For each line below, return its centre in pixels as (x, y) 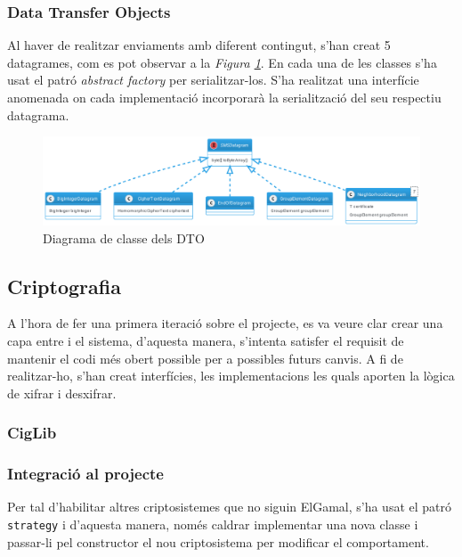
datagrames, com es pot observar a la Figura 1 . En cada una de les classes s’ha (222, 62)
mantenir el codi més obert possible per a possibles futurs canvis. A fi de (205, 358)
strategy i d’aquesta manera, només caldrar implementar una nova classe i (213, 524)
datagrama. (38, 115)
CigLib (32, 433)
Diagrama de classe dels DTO (124, 238)
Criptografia (64, 286)
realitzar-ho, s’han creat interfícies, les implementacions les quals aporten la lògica (231, 376)
